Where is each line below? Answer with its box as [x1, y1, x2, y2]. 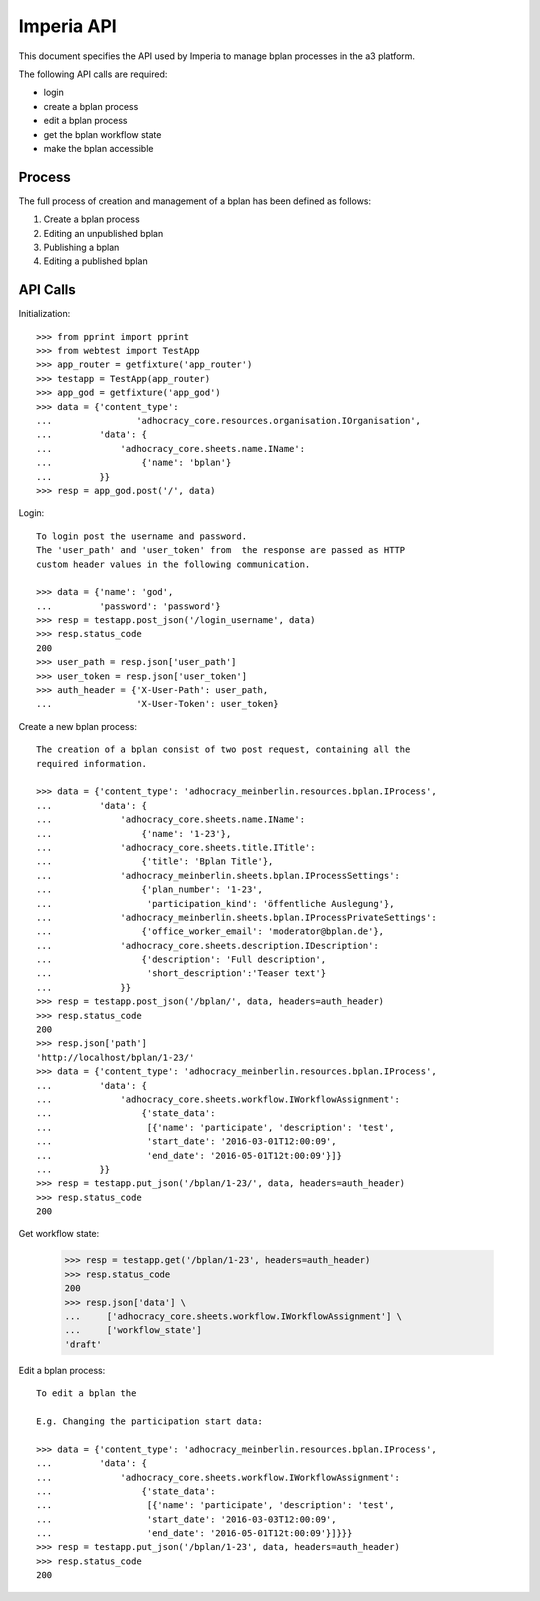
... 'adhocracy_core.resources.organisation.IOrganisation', [36, 415, 422, 426]
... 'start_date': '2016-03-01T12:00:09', [36, 1136, 337, 1147]
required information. [36, 758, 148, 769]
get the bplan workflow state [43, 128, 162, 140]
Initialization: [18, 308, 71, 320]
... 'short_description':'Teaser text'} [36, 968, 327, 979]
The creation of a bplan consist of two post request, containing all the [36, 744, 411, 755]
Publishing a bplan [43, 241, 120, 253]
